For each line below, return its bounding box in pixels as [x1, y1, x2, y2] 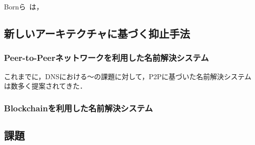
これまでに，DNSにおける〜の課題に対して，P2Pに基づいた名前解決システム [4, 71, 252, 81]
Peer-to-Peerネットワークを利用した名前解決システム [4, 51, 209, 64]
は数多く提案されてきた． [4, 81, 87, 91]
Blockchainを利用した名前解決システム [4, 101, 153, 114]
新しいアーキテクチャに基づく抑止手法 [4, 25, 190, 41]
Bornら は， [4, 1, 43, 11]
